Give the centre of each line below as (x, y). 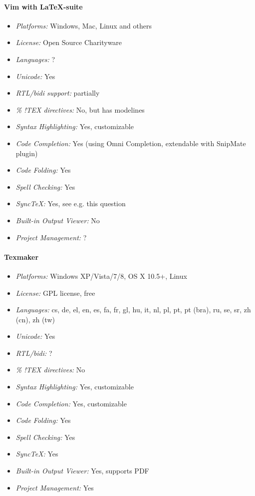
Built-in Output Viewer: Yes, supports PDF (82, 471)
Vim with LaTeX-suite (43, 6)
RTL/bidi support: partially (58, 93)
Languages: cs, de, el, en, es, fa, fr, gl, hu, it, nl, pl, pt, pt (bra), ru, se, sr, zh (133, 310)
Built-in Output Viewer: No (58, 220)
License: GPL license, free (55, 293)
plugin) (27, 153)
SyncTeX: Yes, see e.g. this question (71, 203)
